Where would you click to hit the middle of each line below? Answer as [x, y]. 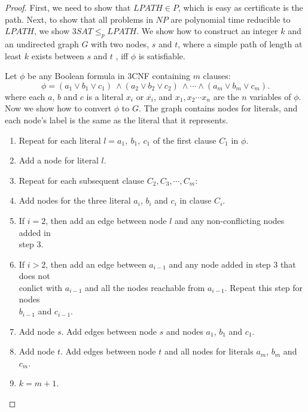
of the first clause [185, 140]
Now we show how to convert [58, 108]
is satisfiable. [162, 55]
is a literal [105, 96]
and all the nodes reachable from [145, 287]
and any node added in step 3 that [232, 264]
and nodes [185, 331]
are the [226, 96]
